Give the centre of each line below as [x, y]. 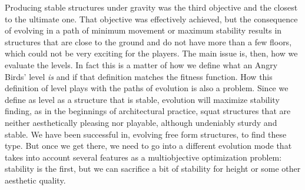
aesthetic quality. [35, 180]
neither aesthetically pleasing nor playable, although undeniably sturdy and [141, 122]
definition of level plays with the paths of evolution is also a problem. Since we [147, 88]
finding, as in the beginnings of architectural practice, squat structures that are [148, 111]
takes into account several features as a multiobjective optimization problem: [143, 157]
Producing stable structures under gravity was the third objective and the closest [151, 7]
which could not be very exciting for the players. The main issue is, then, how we [151, 53]
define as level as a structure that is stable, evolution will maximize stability [142, 99]
